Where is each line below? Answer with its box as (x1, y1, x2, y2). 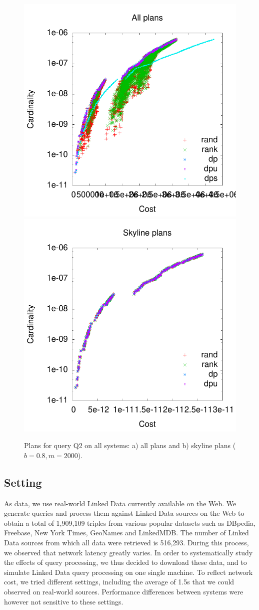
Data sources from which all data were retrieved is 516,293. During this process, (4, 537, 249, 547)
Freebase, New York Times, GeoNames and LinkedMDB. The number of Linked (4, 527, 249, 538)
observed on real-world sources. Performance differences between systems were (4, 586, 243, 596)
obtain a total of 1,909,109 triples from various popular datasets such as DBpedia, (4, 517, 255, 528)
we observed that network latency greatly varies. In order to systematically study (4, 547, 253, 557)
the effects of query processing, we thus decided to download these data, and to (4, 557, 247, 567)
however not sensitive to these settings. (4, 596, 123, 606)
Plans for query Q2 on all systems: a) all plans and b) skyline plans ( (24, 440, 236, 451)
